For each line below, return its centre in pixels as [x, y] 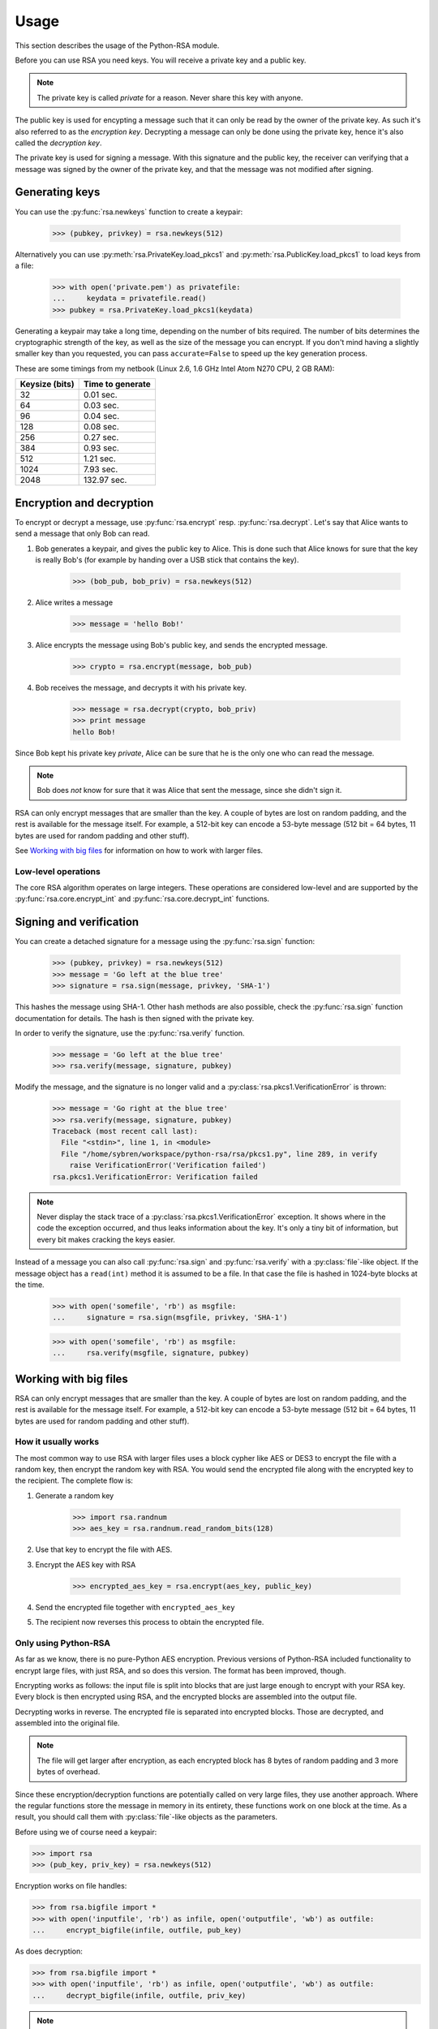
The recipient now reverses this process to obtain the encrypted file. [150, 1622]
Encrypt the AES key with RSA [86, 1564]
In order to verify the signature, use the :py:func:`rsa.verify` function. [130, 1033]
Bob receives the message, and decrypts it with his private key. [141, 687]
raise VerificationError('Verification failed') [168, 1165]
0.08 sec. [101, 427]
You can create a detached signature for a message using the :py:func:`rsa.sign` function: [165, 941]
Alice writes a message [74, 602]
